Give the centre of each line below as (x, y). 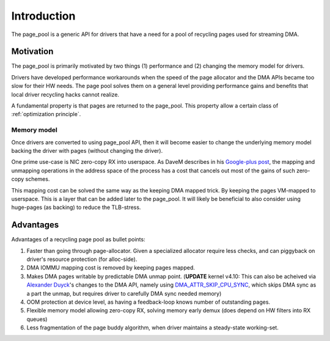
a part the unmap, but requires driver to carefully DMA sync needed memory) (124, 293)
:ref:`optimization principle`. (46, 114)
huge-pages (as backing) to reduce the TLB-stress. (76, 207)
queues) (37, 319)
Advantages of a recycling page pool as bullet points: (79, 240)
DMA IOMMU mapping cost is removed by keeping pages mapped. (111, 268)
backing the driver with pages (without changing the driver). (87, 150)
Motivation (32, 52)
